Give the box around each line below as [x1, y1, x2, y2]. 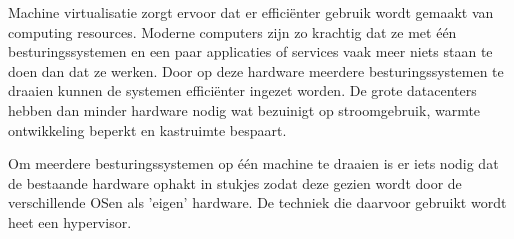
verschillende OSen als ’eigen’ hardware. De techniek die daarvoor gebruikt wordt [8, 192, 507, 213]
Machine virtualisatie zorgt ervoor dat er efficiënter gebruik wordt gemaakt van [8, 2, 494, 22]
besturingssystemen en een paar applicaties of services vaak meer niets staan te [8, 41, 493, 62]
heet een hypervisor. [8, 211, 132, 232]
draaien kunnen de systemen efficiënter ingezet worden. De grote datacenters [8, 80, 477, 101]
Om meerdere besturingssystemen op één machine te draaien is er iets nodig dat [8, 153, 499, 174]
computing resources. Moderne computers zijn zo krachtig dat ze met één [8, 21, 457, 42]
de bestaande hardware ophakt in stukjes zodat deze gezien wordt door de [8, 172, 462, 193]
